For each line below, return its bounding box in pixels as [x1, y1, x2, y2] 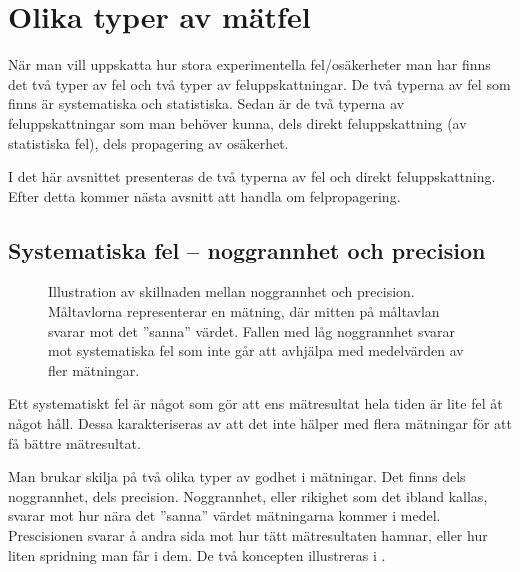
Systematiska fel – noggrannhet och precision [8, 234, 486, 265]
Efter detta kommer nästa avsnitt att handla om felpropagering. [8, 185, 401, 206]
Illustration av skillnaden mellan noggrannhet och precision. [48, 281, 415, 302]
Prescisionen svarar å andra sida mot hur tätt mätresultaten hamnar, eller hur [8, 525, 488, 546]
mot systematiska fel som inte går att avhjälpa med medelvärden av [48, 340, 464, 361]
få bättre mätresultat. [8, 432, 141, 453]
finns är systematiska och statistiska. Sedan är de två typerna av [8, 93, 405, 114]
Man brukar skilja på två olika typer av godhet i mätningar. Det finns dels [8, 466, 466, 487]
